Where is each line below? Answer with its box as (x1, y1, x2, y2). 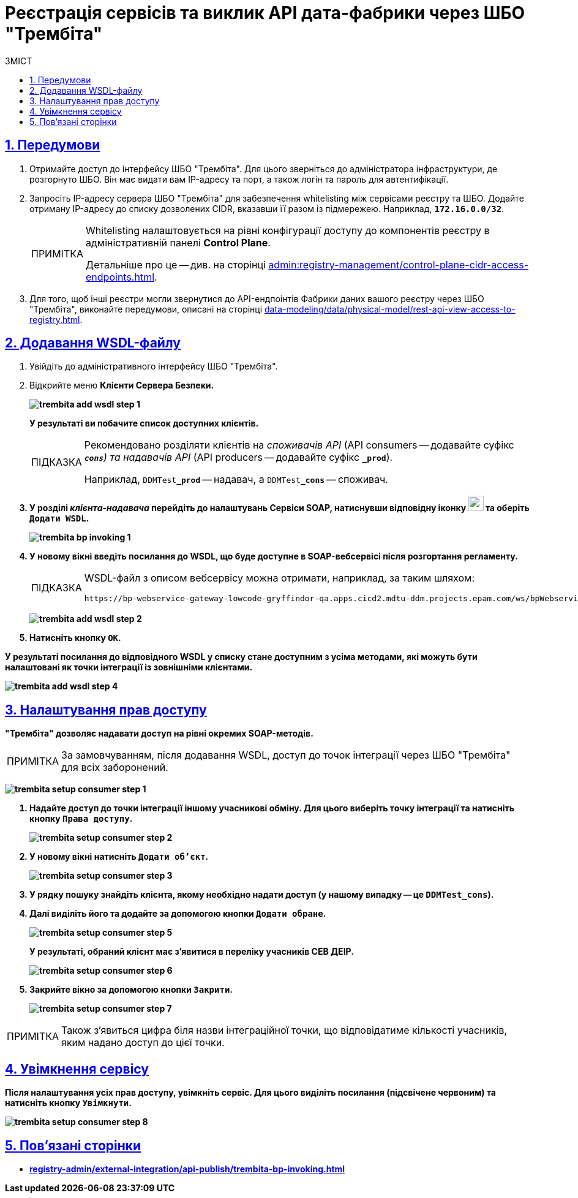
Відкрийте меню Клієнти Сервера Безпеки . (29, 380, 214, 391)
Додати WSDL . (29, 513, 89, 524)
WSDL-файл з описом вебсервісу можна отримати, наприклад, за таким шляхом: (84, 572, 475, 585)
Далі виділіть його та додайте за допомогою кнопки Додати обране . (29, 908, 326, 919)
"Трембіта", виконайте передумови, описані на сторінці (29, 303, 263, 314)
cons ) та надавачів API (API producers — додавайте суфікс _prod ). (84, 451, 393, 464)
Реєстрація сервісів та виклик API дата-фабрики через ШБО (5, 2, 525, 23)
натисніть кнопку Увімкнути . (5, 1098, 132, 1109)
